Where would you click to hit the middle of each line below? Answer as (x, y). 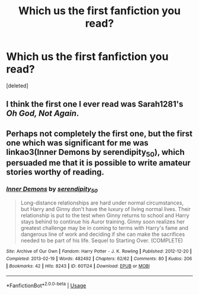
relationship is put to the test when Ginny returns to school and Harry (105, 215)
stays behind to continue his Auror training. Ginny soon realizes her (103, 222)
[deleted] (17, 85)
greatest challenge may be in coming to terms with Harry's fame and (104, 228)
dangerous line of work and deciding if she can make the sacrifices (103, 234)
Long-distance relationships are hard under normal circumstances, (102, 203)
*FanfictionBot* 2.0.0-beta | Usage (46, 285)
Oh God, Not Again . (43, 114)
